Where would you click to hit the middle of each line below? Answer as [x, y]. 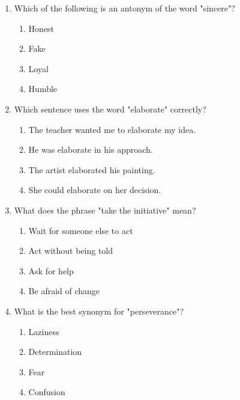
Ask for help [51, 270]
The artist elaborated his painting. [92, 169]
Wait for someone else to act [81, 230]
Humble [43, 89]
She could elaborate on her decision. [95, 190]
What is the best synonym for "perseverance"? [99, 311]
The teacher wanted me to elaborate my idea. [112, 129]
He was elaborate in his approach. [91, 149]
